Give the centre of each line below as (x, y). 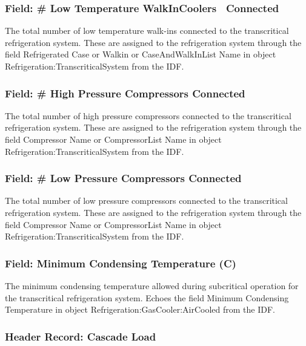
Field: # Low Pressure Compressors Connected (123, 178)
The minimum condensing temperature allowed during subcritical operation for (152, 286)
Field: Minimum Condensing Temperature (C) (121, 263)
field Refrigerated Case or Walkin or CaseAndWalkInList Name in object (141, 54)
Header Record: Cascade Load (81, 336)
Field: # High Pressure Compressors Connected (125, 93)
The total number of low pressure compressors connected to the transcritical (146, 201)
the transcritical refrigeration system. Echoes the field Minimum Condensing (147, 297)
